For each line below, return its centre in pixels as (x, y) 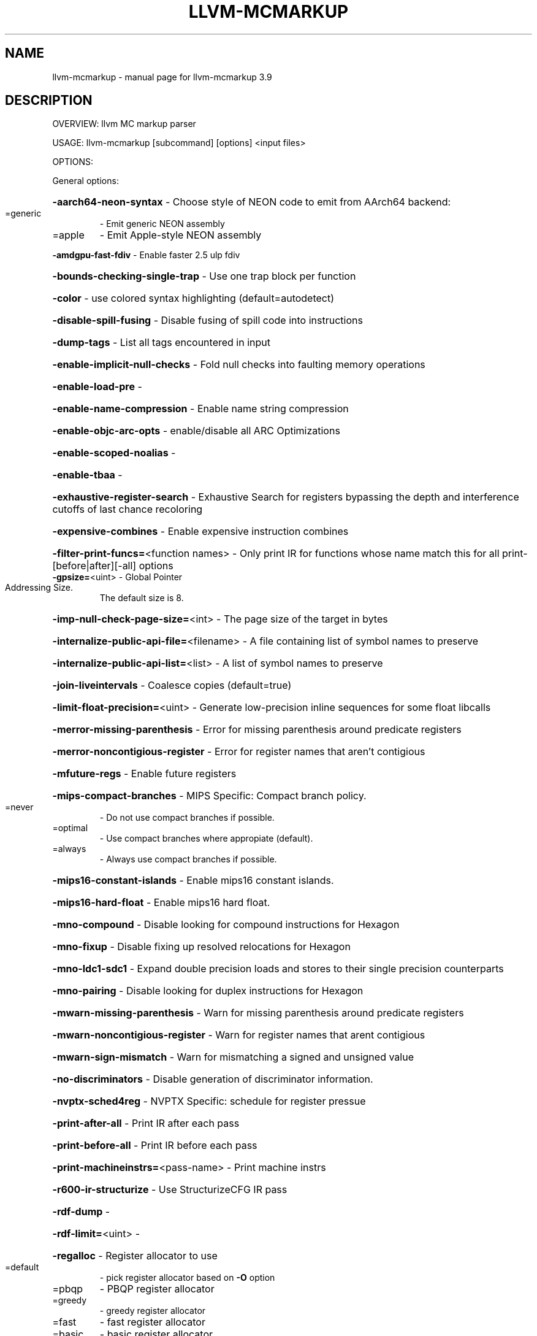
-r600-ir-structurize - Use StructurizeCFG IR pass (170, 1190)
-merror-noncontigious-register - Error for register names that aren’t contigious (239, 752)
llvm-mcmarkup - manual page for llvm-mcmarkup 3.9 (162, 77)
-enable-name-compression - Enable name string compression (200, 409)
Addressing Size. (39, 588)
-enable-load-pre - (97, 387)
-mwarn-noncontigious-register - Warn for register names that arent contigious (239, 1035)
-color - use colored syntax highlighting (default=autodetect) (193, 298)
